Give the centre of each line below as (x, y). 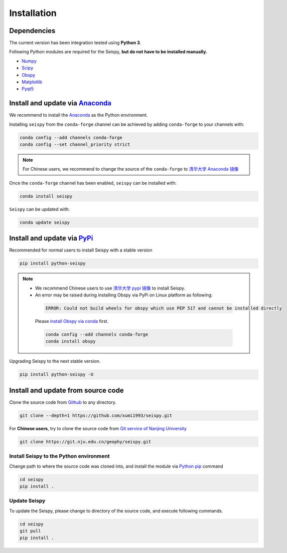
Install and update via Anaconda (60, 103)
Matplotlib (32, 82)
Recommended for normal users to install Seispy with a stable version (81, 250)
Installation (33, 13)
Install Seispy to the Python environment (59, 456)
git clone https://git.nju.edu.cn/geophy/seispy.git (85, 441)
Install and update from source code (67, 390)
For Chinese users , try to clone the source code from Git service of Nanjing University (98, 428)
